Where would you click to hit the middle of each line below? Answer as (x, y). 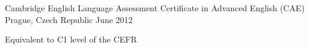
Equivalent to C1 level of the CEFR (71, 39)
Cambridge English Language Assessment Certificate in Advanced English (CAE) (155, 8)
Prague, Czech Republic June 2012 (69, 19)
